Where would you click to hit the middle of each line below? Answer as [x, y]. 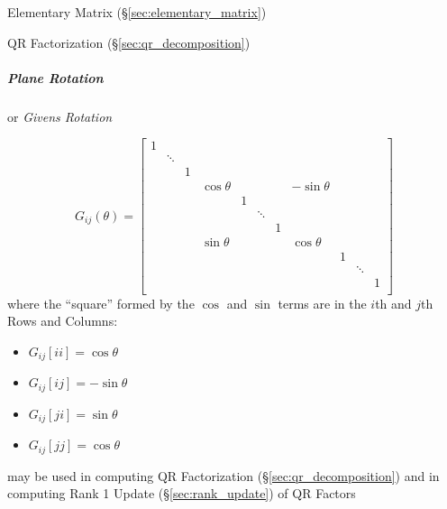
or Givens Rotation [60, 116]
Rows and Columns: [63, 321]
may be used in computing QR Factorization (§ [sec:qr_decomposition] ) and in [223, 475]
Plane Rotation [55, 77]
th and [393, 303]
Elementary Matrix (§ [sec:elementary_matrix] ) [137, 12]
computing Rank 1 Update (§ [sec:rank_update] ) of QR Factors [182, 493]
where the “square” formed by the [101, 303]
